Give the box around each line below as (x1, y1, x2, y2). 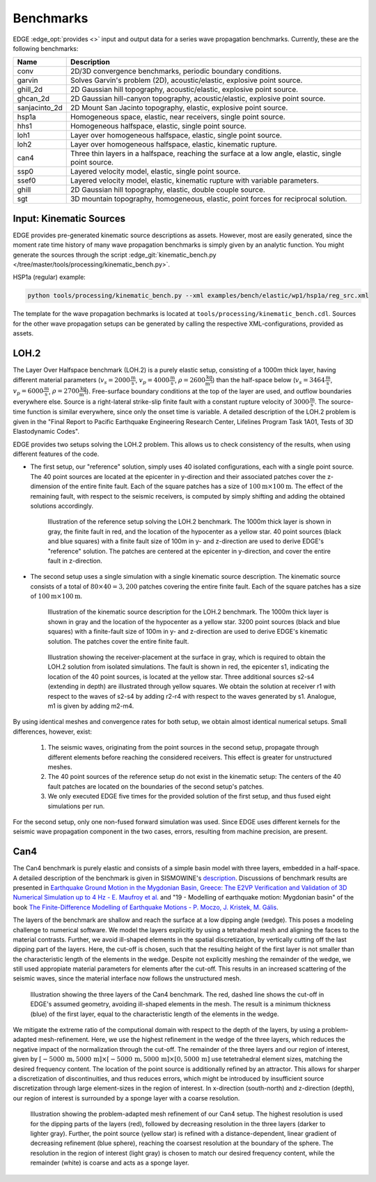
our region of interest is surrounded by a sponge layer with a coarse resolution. (13, 1093, 240, 1102)
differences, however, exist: (13, 727, 93, 736)
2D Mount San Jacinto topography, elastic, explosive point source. (70, 103, 288, 113)
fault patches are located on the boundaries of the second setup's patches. (47, 782, 265, 791)
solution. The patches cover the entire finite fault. (47, 637, 189, 645)
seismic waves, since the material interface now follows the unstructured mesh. (13, 974, 242, 983)
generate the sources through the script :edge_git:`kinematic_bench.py (13, 250, 217, 259)
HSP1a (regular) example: (13, 273, 86, 282)
